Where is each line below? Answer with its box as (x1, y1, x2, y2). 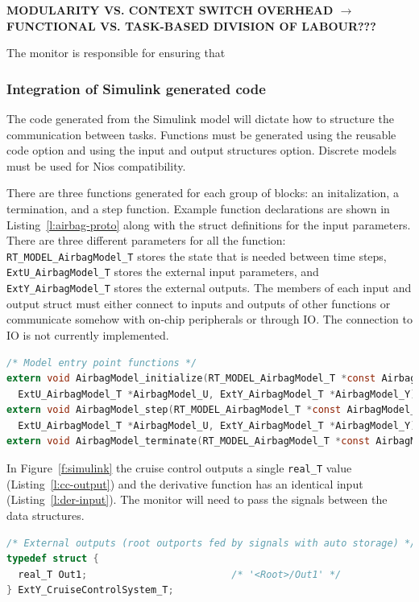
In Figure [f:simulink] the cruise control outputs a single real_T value (6, 460, 352, 476)
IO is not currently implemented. (6, 326, 169, 343)
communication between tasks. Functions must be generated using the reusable (6, 126, 396, 142)
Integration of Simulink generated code (6, 78, 266, 98)
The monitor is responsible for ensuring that (6, 44, 226, 61)
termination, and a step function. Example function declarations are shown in (6, 200, 390, 216)
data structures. (6, 506, 85, 523)
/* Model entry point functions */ (6, 357, 197, 369)
